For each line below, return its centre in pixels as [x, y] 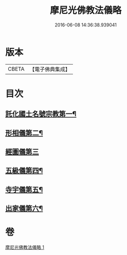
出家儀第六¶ [24, 208]
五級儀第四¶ [24, 171]
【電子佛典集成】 [50, 69]
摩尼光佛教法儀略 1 [25, 247]
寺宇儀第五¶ [24, 190]
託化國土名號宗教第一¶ [41, 114]
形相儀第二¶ [24, 133]
